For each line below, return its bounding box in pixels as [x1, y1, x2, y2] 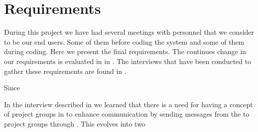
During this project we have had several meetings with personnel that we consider [4, 27, 255, 37]
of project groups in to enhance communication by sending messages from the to [4, 109, 250, 119]
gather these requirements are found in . [4, 66, 127, 76]
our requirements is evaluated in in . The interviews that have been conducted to [4, 56, 252, 66]
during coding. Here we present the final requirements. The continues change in [4, 46, 247, 57]
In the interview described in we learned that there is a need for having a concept [4, 99, 253, 109]
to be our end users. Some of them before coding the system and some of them [4, 36, 245, 47]
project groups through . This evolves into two [4, 118, 145, 129]
